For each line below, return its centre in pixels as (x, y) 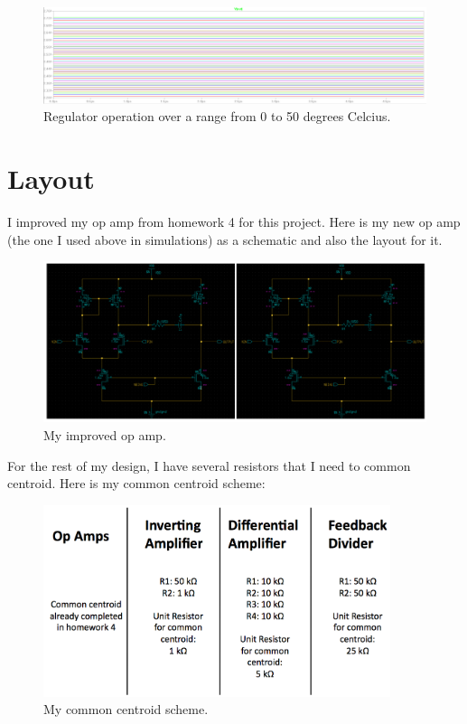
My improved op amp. (105, 435)
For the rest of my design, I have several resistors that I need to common (209, 465)
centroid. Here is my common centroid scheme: (136, 483)
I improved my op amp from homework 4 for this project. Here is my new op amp (234, 222)
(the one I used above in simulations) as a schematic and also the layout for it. (225, 239)
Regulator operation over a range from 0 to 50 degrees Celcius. (217, 116)
